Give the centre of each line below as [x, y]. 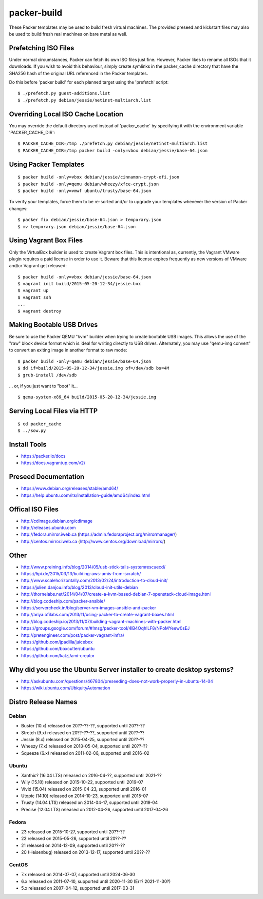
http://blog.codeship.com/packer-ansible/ [63, 601]
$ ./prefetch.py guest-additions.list [64, 93]
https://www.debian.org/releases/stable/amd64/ [70, 489]
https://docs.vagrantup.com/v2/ [53, 463]
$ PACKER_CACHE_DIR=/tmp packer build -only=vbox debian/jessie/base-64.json [113, 150]
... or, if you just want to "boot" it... [43, 386]
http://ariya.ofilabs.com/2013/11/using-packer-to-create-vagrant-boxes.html [98, 615]
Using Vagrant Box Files [46, 241]
